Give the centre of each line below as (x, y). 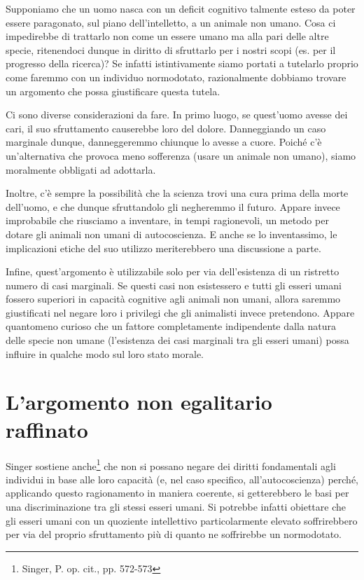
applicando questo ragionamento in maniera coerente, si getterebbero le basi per (177, 493)
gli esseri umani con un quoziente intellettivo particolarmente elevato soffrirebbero (182, 520)
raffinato (47, 429)
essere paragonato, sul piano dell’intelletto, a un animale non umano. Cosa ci (171, 22)
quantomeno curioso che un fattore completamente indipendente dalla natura (171, 326)
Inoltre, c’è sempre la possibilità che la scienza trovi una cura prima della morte (177, 193)
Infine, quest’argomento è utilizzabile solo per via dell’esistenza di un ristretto (173, 271)
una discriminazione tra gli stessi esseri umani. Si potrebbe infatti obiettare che (176, 506)
